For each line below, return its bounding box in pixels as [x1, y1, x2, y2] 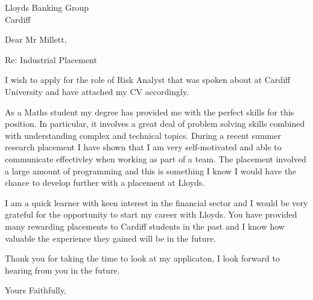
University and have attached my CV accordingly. [5, 85, 189, 97]
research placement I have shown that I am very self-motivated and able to [5, 141, 282, 153]
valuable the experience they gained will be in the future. [5, 231, 217, 244]
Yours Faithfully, [5, 284, 66, 296]
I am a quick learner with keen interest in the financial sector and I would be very [5, 196, 308, 209]
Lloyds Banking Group [5, 1, 89, 13]
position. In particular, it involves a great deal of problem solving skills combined [5, 117, 305, 130]
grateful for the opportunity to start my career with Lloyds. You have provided [5, 208, 297, 221]
